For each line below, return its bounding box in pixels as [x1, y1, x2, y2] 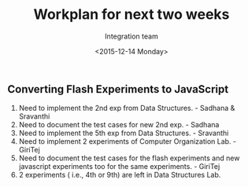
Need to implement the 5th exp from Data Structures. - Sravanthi [18, 128, 229, 138]
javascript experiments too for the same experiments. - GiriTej [18, 162, 220, 171]
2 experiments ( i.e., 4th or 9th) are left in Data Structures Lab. [18, 170, 221, 180]
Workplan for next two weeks [33, 5, 230, 24]
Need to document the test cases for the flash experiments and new [18, 153, 240, 163]
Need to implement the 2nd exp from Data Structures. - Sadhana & [18, 104, 235, 113]
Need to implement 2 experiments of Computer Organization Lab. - [18, 137, 237, 146]
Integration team [105, 31, 158, 41]
